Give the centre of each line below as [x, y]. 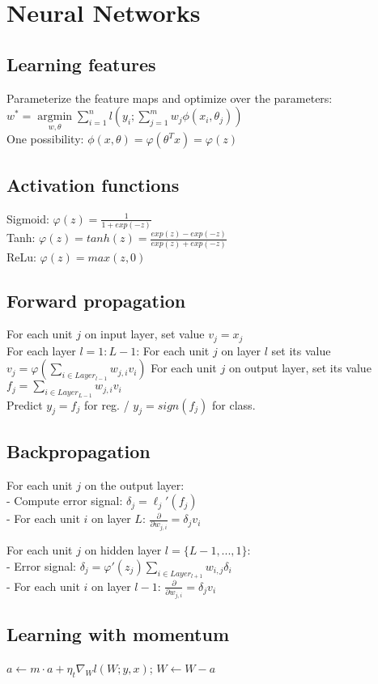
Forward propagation [96, 300]
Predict [25, 404]
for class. [234, 404]
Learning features [81, 64]
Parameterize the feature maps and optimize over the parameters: [170, 98]
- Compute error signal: [65, 501]
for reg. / [106, 404]
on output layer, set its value [300, 368]
